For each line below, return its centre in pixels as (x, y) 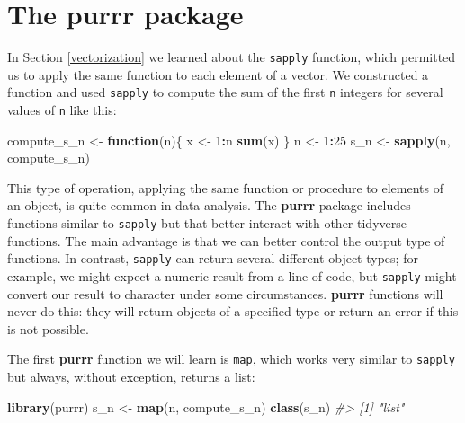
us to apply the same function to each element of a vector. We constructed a (218, 74)
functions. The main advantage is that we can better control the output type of (226, 240)
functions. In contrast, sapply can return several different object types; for (213, 258)
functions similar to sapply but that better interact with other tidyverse (207, 223)
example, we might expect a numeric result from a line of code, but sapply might (232, 275)
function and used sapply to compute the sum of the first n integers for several (225, 92)
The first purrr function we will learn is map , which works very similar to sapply (231, 359)
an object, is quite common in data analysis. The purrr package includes (209, 205)
